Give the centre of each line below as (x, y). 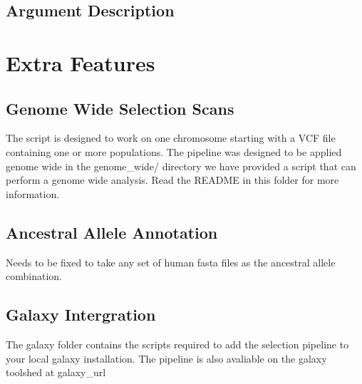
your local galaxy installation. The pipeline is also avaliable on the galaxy (166, 358)
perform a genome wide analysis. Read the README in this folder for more (172, 180)
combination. (34, 276)
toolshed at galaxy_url (56, 372)
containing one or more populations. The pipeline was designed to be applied (174, 151)
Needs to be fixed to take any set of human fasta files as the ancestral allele (171, 262)
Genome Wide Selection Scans (120, 108)
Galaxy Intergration (81, 315)
